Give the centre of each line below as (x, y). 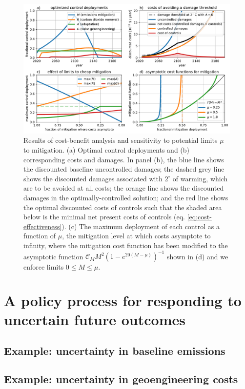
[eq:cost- (199, 217)
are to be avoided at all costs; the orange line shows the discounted (124, 188)
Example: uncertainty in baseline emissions (115, 350)
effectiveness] (43, 226)
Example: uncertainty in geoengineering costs (121, 379)
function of (40, 236)
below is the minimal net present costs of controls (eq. (104, 217)
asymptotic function (53, 256)
